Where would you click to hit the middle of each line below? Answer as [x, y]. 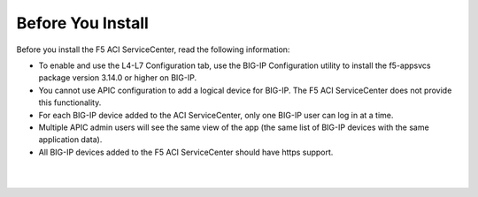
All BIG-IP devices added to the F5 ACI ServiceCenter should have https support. [186, 152]
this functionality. [70, 102]
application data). [70, 140]
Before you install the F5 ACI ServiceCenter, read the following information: [153, 49]
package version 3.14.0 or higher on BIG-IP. [118, 78]
